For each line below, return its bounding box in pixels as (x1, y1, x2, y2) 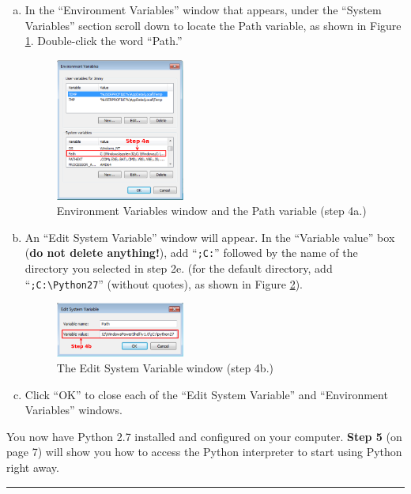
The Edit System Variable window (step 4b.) (56, 360, 273, 376)
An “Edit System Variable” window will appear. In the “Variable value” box (25, 228, 395, 245)
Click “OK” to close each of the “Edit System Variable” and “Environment (25, 386, 388, 402)
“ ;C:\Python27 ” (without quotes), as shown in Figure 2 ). (25, 275, 304, 292)
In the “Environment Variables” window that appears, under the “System (25, 2, 382, 17)
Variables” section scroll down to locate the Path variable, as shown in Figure (25, 17, 402, 33)
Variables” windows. (25, 402, 123, 418)
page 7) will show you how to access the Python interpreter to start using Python (6, 443, 402, 460)
